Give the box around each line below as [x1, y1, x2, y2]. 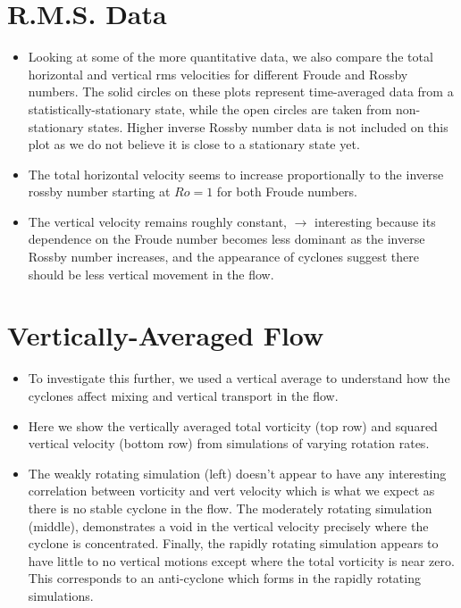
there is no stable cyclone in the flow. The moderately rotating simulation [28, 498, 432, 517]
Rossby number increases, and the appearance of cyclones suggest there [28, 247, 419, 266]
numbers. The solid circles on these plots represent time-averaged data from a [28, 82, 454, 101]
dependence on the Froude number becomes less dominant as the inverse [28, 229, 425, 248]
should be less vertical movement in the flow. [28, 264, 274, 283]
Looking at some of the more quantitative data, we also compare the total [28, 47, 433, 66]
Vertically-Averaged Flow [7, 317, 324, 354]
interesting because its [314, 212, 436, 230]
